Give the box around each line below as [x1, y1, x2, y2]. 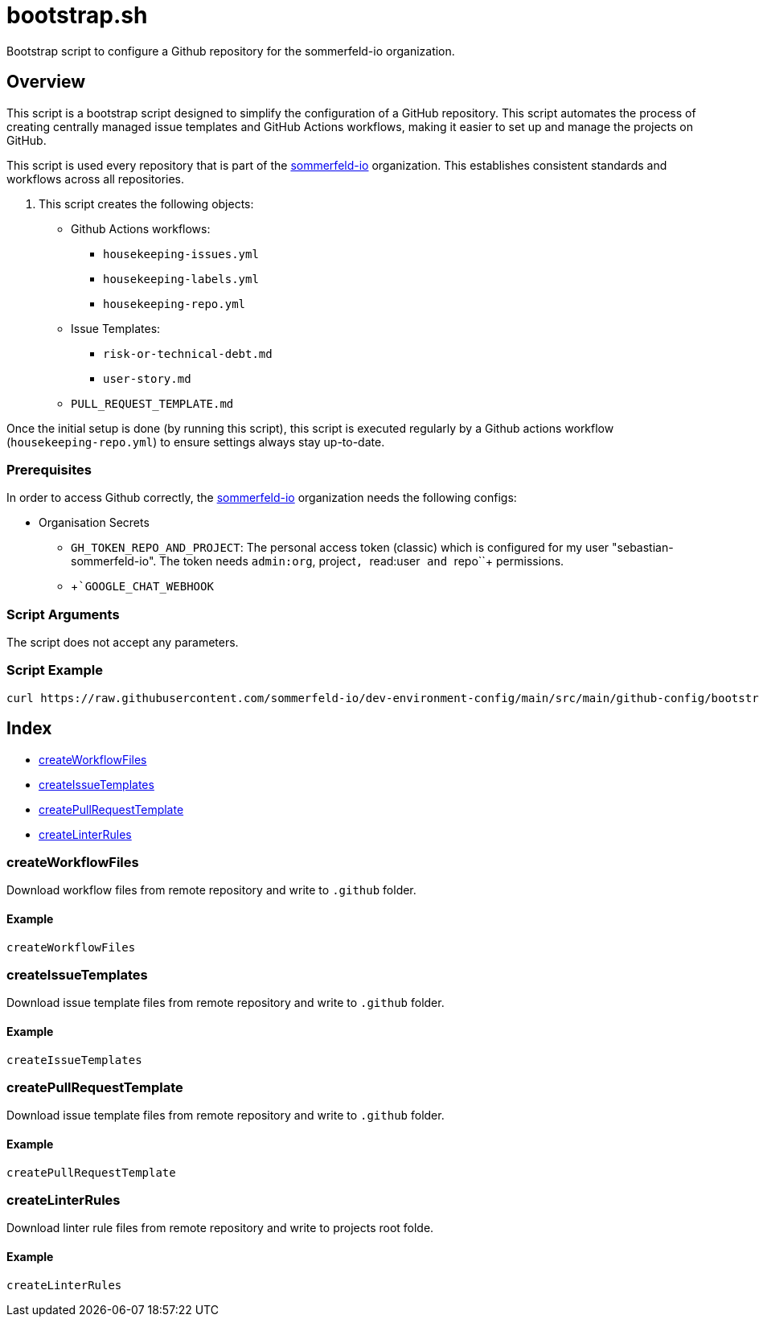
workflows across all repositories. [6, 171, 185, 186]
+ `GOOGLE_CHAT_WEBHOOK [71, 579, 214, 594]
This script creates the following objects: [39, 196, 254, 211]
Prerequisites [6, 461, 92, 478]
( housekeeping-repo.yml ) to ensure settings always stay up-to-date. [6, 434, 385, 449]
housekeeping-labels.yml [103, 272, 259, 286]
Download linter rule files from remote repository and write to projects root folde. [6, 1221, 434, 1235]
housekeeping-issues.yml [103, 247, 259, 261]
